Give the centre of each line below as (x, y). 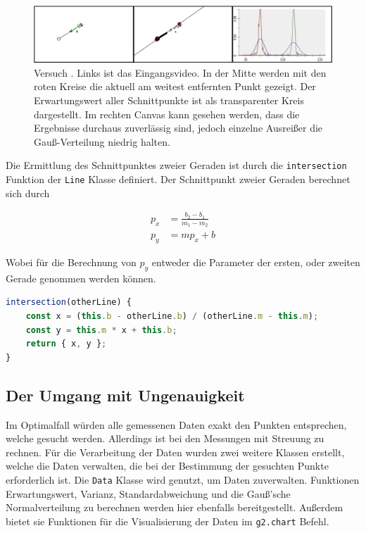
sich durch (28, 193)
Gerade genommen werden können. (81, 278)
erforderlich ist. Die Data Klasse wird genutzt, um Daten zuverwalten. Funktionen (183, 479)
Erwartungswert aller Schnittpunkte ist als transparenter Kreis (169, 100)
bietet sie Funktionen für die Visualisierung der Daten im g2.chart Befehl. (168, 521)
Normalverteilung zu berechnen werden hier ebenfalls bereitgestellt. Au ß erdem (175, 507)
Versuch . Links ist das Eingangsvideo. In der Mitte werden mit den (180, 72)
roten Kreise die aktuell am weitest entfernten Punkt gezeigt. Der (175, 86)
